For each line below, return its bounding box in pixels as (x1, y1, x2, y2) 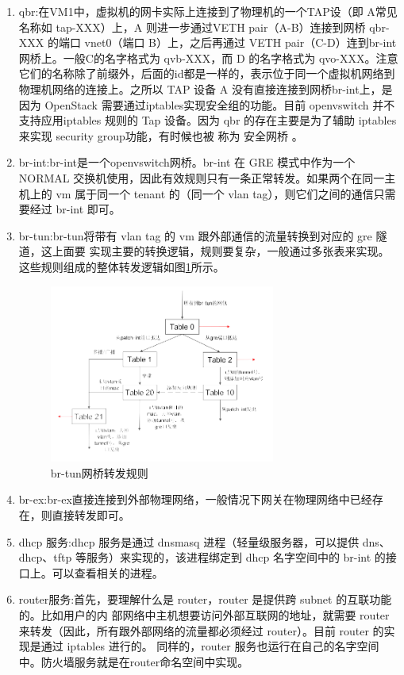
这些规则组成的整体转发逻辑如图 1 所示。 (18, 258, 225, 274)
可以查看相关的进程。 (52, 564, 164, 581)
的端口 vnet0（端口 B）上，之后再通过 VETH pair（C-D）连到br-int (47, 34, 397, 51)
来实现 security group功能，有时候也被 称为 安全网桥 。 (18, 127, 303, 144)
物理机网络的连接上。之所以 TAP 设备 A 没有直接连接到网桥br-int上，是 (18, 80, 393, 97)
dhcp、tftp (18, 549, 72, 566)
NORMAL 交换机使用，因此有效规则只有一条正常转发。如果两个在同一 (18, 169, 385, 186)
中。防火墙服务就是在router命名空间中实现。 (18, 653, 249, 669)
